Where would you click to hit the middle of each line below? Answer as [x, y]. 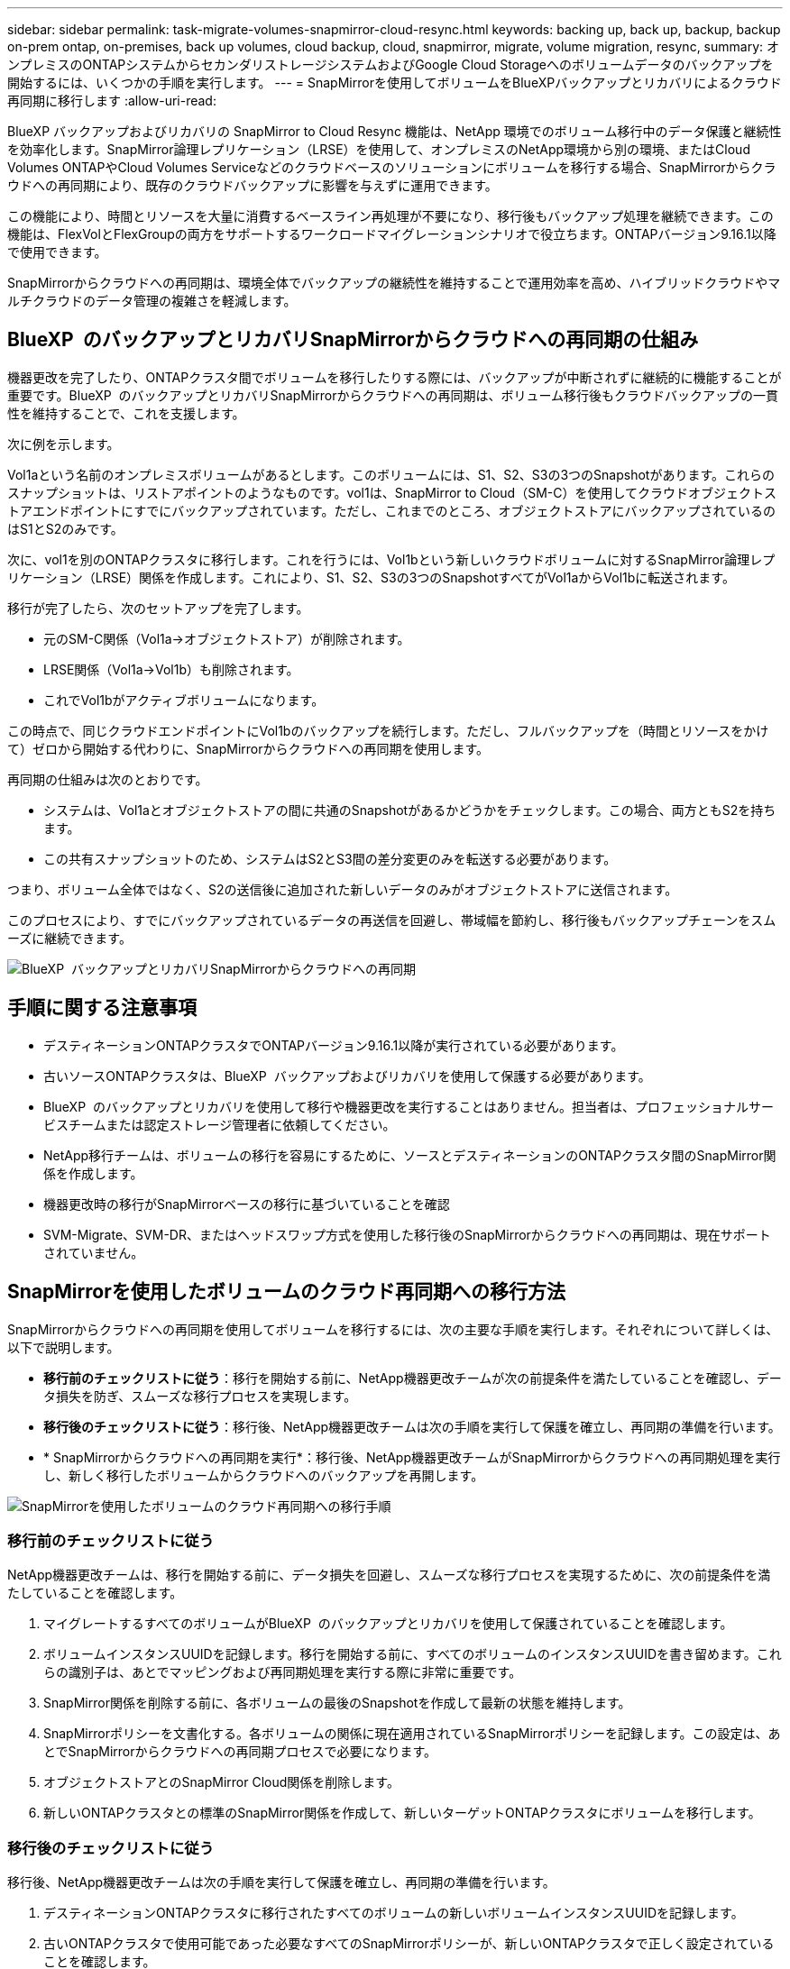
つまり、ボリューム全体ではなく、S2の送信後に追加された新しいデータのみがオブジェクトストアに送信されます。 [343, 889]
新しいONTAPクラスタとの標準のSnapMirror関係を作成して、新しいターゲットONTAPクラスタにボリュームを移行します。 [402, 1813]
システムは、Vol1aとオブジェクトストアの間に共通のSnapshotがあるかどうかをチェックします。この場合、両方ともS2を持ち [410, 810]
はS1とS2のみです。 [65, 528]
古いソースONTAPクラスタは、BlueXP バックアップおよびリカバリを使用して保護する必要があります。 [347, 1076]
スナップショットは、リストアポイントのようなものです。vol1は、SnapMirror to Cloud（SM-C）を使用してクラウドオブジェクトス [392, 492]
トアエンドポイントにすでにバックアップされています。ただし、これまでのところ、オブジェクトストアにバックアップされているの [392, 510]
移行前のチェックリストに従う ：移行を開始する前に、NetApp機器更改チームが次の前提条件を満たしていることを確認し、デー [413, 1378]
